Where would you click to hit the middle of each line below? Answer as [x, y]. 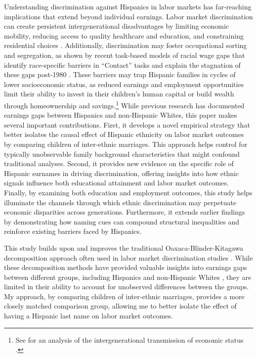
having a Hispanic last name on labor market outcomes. [88, 316]
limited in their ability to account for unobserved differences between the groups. [127, 287]
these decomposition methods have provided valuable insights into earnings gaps [126, 267]
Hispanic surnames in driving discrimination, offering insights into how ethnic [122, 173]
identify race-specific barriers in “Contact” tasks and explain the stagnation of [122, 65]
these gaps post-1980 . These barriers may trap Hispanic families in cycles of [120, 74]
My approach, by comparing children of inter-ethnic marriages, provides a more [124, 296]
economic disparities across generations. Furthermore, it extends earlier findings [125, 212]
